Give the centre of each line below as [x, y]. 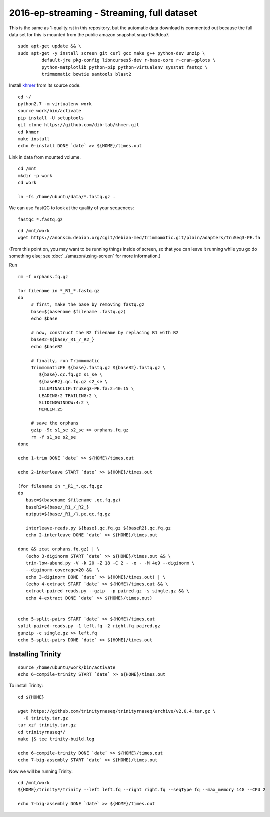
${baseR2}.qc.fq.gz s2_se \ [73, 381]
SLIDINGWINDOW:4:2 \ [64, 402]
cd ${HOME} [31, 697]
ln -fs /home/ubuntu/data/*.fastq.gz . [67, 197]
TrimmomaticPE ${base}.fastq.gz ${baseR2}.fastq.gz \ [98, 367]
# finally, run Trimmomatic [65, 360]
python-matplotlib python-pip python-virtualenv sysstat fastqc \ [125, 67]
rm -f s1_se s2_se [54, 437]
